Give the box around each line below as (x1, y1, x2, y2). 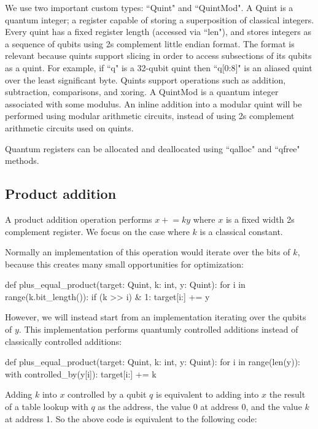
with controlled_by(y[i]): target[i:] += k (5, 367, 157, 380)
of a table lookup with (5, 400, 88, 413)
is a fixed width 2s (225, 212, 295, 225)
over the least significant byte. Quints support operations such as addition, (5, 73, 286, 86)
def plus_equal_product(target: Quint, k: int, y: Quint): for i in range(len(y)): (5, 355, 301, 368)
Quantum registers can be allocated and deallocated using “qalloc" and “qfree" (5, 142, 300, 155)
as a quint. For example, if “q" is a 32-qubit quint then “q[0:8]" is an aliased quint (5, 61, 312, 74)
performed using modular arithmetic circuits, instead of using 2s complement (5, 109, 295, 122)
